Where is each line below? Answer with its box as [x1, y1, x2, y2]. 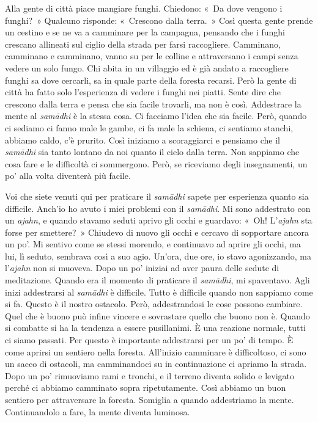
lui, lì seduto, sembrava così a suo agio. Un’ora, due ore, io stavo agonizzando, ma [5, 249, 311, 262]
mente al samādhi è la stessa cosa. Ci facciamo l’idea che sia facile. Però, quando [5, 109, 307, 122]
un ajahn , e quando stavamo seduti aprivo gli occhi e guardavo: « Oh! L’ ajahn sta [5, 214, 312, 227]
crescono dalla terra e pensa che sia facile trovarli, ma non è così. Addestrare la [5, 97, 301, 110]
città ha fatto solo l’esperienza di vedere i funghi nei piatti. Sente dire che [5, 85, 281, 98]
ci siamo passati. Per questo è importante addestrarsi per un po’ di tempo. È [5, 333, 294, 346]
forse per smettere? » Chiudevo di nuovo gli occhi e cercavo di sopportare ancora [5, 225, 309, 238]
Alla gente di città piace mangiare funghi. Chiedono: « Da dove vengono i [5, 2, 283, 14]
